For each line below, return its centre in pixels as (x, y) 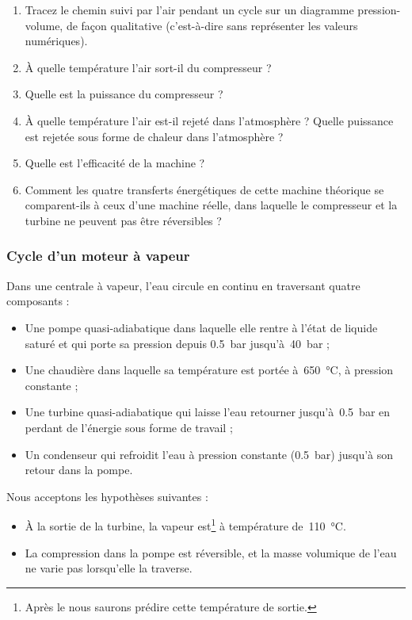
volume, (44, 25)
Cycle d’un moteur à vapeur (98, 256)
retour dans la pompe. (79, 470)
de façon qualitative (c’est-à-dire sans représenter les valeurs (212, 25)
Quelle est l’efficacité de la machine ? (115, 163)
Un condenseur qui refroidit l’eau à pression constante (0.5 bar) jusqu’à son (209, 454)
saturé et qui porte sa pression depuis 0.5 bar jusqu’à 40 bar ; (177, 343)
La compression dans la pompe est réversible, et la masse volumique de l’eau (211, 552)
